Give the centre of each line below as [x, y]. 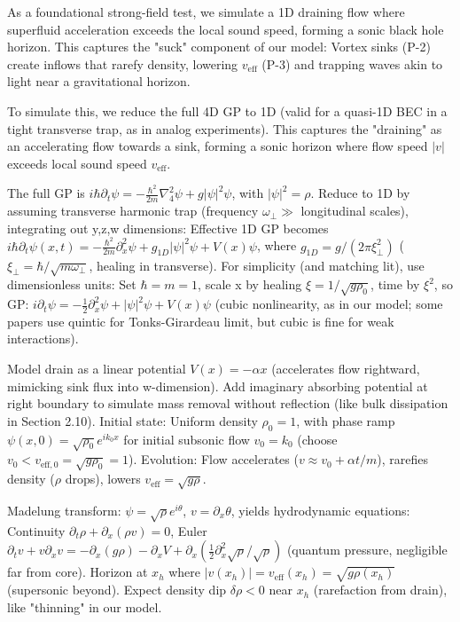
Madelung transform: [64, 510]
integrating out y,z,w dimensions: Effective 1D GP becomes [168, 228]
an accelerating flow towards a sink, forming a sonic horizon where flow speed [218, 146]
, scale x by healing [250, 284]
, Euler [189, 530]
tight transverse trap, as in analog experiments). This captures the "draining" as [225, 128]
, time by [395, 284]
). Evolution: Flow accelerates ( [214, 459]
